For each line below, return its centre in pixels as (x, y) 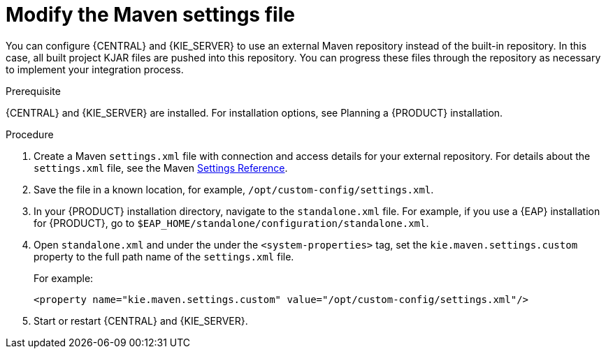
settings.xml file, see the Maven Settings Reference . (161, 168)
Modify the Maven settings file (150, 15)
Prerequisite (33, 91)
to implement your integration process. (95, 69)
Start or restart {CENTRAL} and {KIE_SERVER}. (141, 320)
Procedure (30, 134)
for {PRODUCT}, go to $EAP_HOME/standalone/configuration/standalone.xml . (231, 223)
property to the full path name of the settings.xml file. (164, 256)
